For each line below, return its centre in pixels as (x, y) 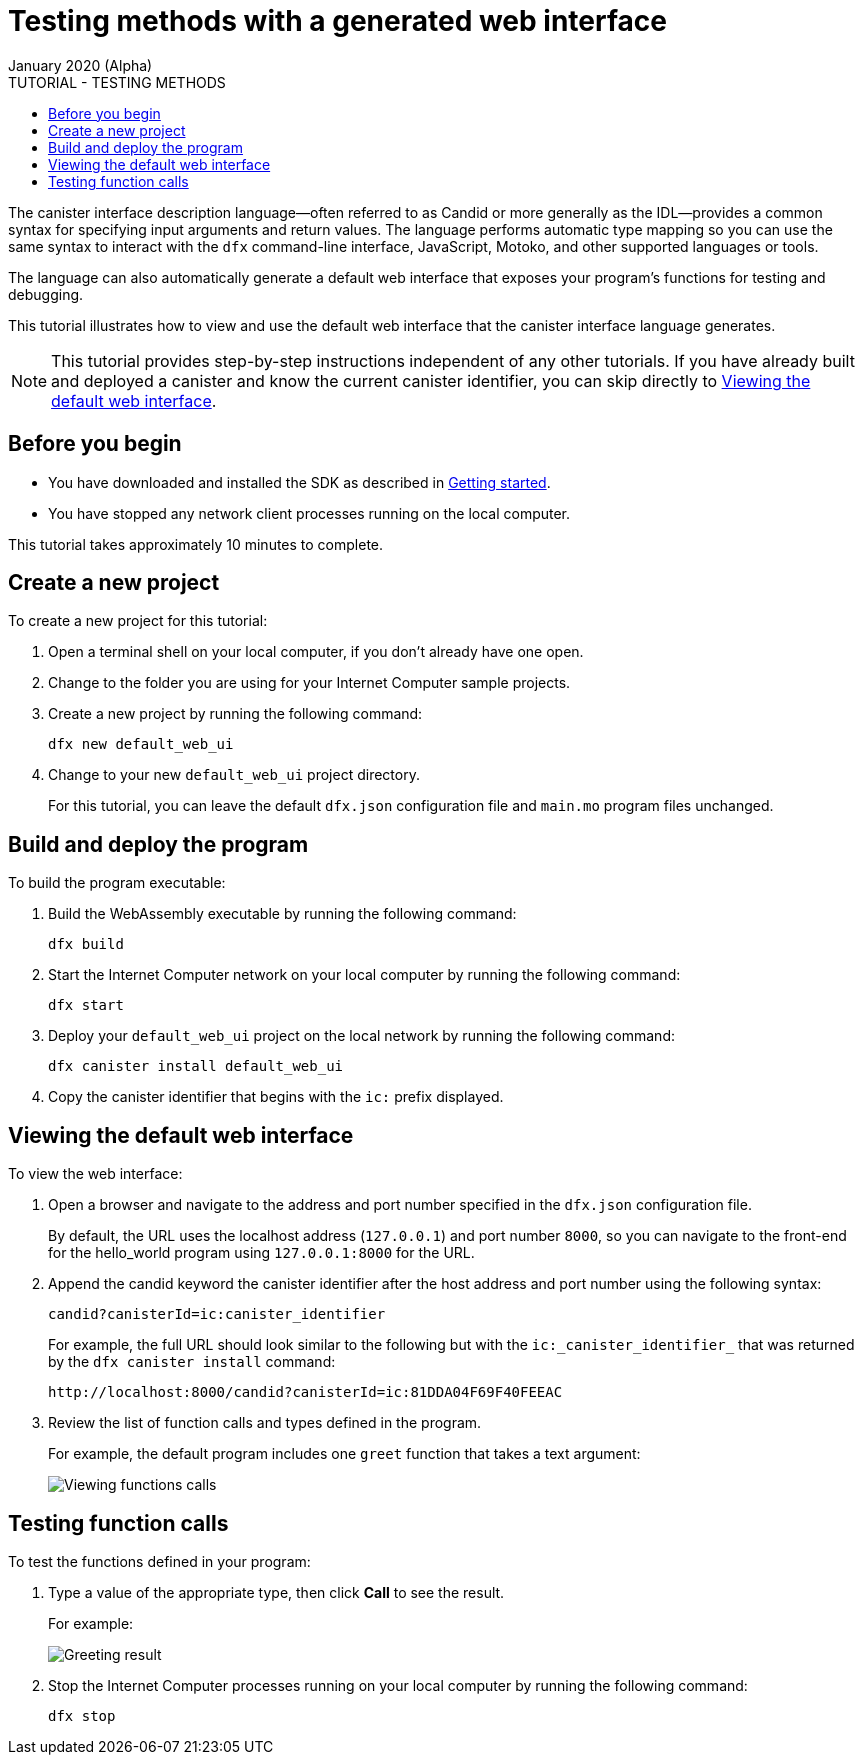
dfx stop (82, 1715)
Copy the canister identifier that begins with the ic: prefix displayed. (276, 1097)
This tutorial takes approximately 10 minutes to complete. (196, 544)
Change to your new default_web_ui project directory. (234, 775)
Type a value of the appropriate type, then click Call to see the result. (276, 1592)
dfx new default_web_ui (141, 744)
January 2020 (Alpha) (80, 65)
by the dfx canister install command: (192, 1362)
